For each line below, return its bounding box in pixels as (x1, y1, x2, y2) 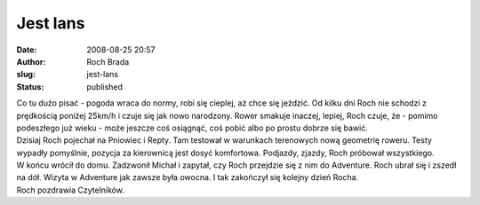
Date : (16, 44, 37, 55)
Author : (16, 56, 46, 67)
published (86, 81, 124, 92)
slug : (16, 69, 36, 80)
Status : (16, 81, 44, 92)
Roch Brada (86, 56, 130, 67)
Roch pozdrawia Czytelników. (16, 185, 124, 195)
